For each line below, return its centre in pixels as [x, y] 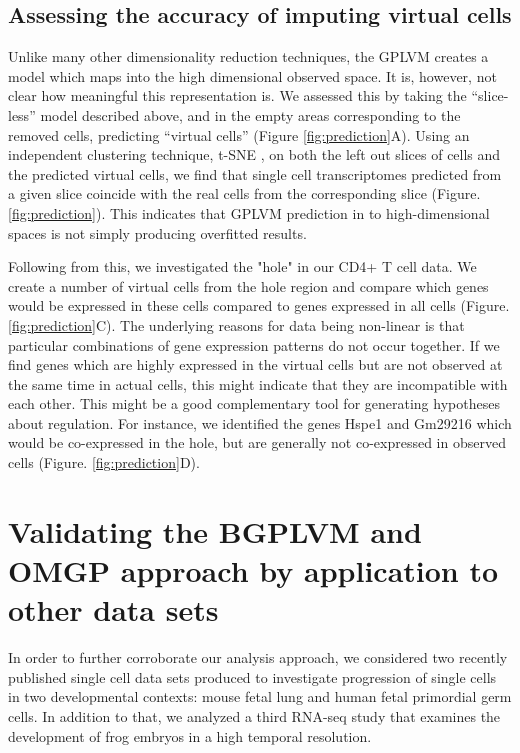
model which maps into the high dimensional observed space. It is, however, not [252, 75]
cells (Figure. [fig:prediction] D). [104, 462]
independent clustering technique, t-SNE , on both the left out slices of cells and [254, 154]
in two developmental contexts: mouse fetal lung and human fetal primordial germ [260, 696]
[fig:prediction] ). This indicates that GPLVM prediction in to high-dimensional [249, 212]
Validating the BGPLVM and [215, 530]
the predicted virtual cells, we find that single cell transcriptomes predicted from [255, 173]
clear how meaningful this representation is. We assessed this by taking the [237, 95]
